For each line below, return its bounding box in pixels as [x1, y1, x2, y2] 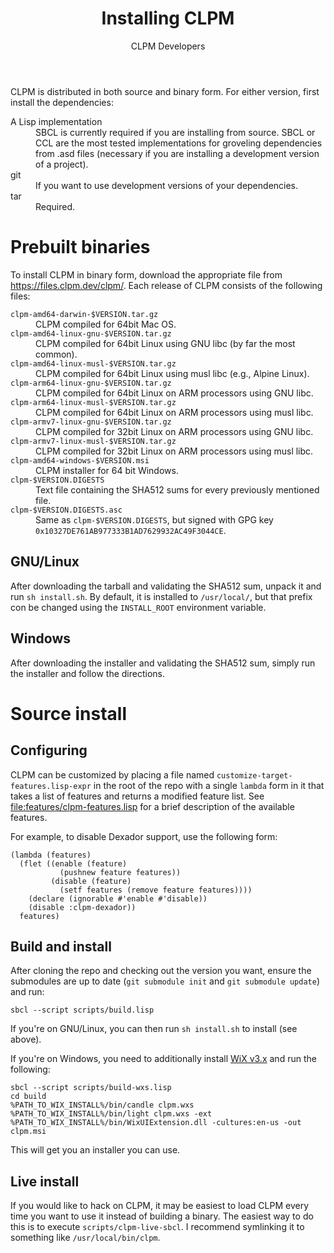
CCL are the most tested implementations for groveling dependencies [35, 137, 323, 149]
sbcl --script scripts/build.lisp [10, 1005, 155, 1016]
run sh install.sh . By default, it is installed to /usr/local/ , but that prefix [10, 590, 313, 602]
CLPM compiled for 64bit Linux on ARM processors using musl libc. [35, 406, 314, 418]
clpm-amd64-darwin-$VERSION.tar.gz [10, 309, 159, 319]
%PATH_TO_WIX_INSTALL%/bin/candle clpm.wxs [10, 1100, 195, 1111]
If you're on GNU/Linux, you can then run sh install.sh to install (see [10, 1023, 298, 1035]
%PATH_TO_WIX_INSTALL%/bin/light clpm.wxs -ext [10, 1109, 213, 1119]
